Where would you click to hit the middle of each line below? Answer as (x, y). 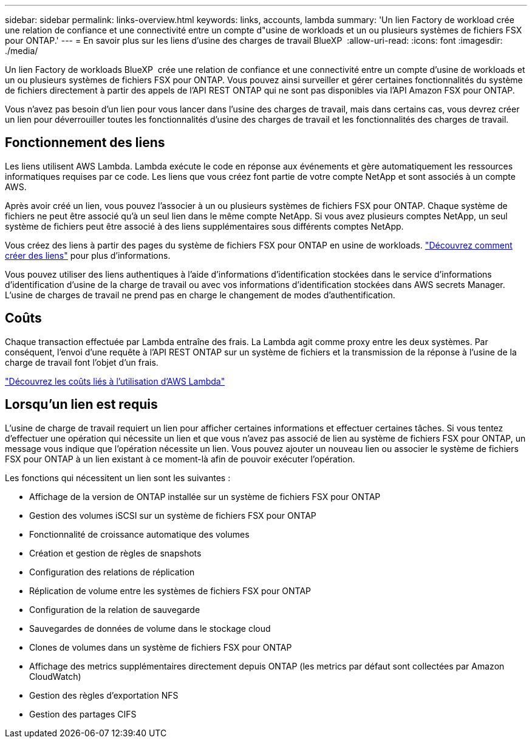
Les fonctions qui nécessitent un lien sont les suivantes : (118, 478)
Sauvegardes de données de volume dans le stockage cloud (150, 628)
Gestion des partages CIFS (83, 714)
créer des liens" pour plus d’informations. (88, 255)
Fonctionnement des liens (85, 143)
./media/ (22, 51)
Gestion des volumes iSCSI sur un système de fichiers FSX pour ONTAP (173, 515)
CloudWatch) (55, 676)
